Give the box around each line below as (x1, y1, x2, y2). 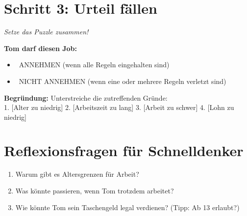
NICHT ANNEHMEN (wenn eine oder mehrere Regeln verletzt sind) (19, 76, 226, 86)
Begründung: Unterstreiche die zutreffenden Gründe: (4, 92, 168, 103)
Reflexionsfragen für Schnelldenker (4, 140, 244, 161)
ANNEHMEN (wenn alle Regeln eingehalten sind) (19, 59, 170, 70)
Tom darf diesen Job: (4, 43, 77, 53)
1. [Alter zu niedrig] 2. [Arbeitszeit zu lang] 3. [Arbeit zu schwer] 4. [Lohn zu (4, 102, 234, 112)
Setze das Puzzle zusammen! (4, 27, 89, 37)
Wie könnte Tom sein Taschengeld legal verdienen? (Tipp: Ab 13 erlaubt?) (15, 202, 240, 212)
